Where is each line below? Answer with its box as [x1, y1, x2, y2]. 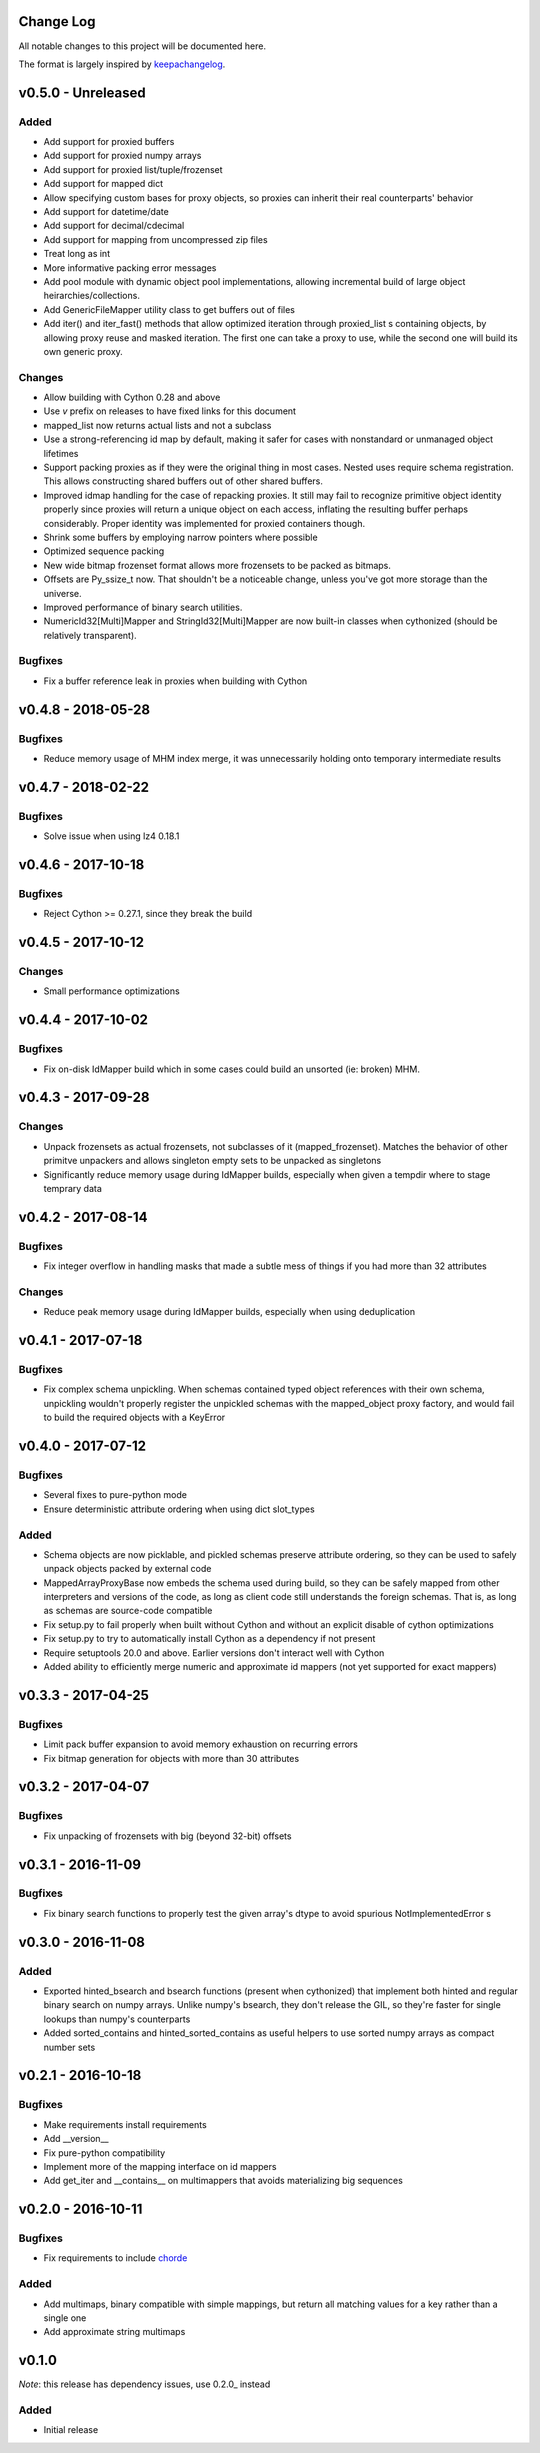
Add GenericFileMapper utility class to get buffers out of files [43, 303, 295, 315]
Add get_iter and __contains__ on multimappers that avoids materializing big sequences [43, 2175, 404, 2187]
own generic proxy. [43, 345, 124, 357]
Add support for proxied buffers [43, 136, 175, 148]
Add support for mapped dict [43, 178, 164, 190]
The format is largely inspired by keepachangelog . [18, 58, 226, 70]
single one [43, 2311, 87, 2324]
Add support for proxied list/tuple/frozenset [43, 163, 224, 175]
